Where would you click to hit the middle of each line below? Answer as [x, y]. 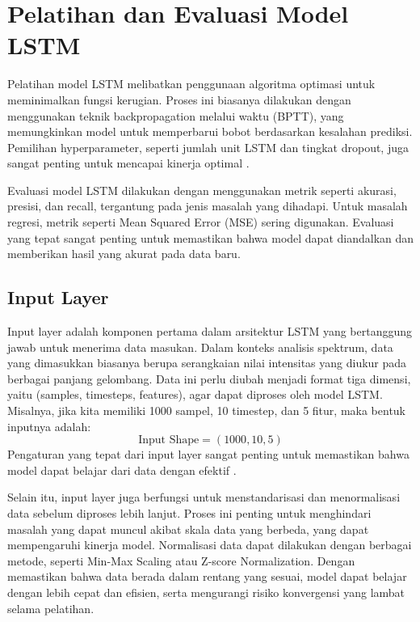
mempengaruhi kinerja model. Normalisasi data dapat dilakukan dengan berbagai [210, 545]
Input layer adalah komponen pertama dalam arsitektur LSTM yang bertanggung [210, 331]
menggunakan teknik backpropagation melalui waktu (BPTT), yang [176, 115]
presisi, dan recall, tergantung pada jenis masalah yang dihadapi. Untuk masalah [208, 206]
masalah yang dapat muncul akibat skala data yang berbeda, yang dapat [188, 529]
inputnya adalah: [49, 426]
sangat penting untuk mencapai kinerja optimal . [128, 163]
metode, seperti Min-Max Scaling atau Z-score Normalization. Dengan [181, 560]
